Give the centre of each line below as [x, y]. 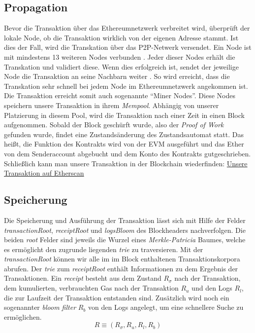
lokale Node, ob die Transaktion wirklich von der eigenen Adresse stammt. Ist [121, 37]
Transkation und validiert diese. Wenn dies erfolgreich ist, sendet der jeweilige [121, 66]
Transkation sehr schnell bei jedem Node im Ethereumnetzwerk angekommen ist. [126, 86]
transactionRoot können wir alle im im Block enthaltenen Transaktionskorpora [122, 259]
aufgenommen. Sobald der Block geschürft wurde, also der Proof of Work [114, 125]
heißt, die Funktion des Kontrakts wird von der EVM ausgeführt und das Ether [124, 144]
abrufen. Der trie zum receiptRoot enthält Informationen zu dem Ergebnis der [121, 268]
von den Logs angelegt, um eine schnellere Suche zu [166, 307]
